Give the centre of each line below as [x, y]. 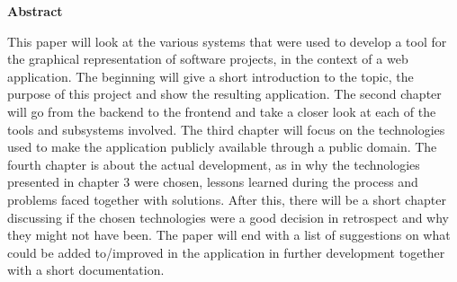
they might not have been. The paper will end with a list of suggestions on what [229, 235]
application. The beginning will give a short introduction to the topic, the [211, 76]
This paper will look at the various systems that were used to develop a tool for [227, 41]
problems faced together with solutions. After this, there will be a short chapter [227, 199]
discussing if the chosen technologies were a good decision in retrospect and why [228, 217]
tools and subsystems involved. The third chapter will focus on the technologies [226, 129]
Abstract [35, 11]
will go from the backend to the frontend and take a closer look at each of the [222, 111]
